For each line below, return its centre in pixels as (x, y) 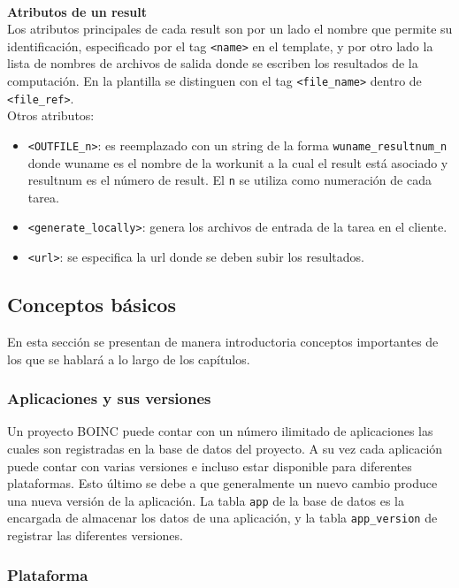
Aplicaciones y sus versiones (109, 398)
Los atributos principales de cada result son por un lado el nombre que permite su (230, 29)
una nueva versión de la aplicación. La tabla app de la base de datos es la (206, 500)
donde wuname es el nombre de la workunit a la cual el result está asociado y (238, 162)
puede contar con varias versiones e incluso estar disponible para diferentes (210, 466)
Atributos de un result (77, 11)
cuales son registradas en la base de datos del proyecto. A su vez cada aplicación (225, 448)
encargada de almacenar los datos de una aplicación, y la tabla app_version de (222, 518)
